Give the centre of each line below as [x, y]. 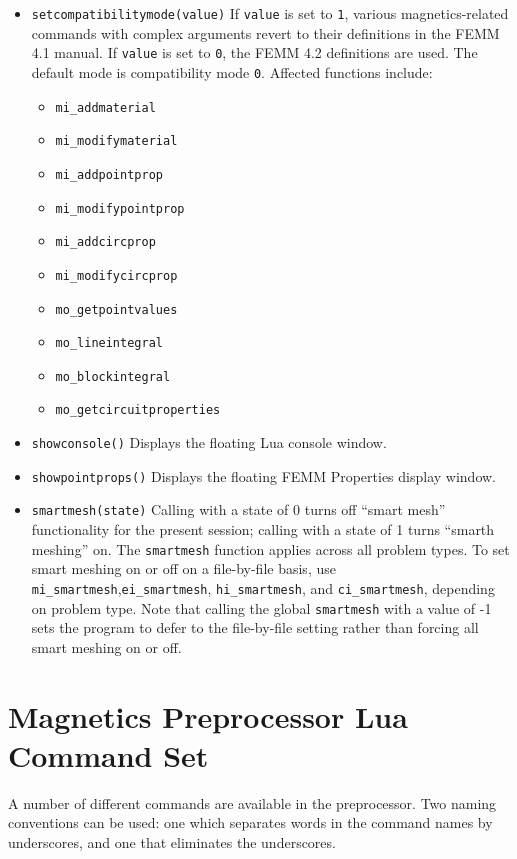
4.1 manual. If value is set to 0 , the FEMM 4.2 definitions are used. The [254, 52]
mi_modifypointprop [120, 208]
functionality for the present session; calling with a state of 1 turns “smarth [263, 529]
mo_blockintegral [113, 376]
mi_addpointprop [109, 174]
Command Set [108, 754]
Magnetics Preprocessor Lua [208, 715]
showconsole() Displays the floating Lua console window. [209, 442]
